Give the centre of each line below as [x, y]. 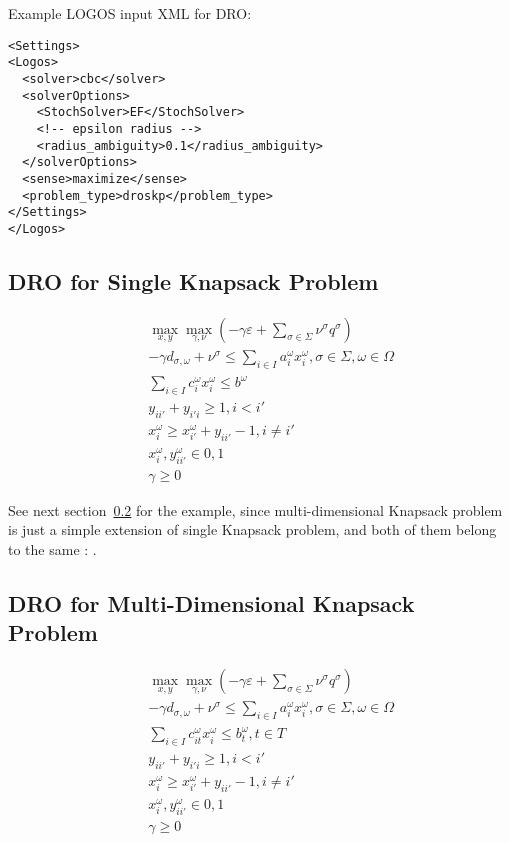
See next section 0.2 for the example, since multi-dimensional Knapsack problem [255, 509]
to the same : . [52, 548]
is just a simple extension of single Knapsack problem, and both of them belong [252, 529]
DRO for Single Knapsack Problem [193, 280]
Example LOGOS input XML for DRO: [130, 13]
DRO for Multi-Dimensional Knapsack [211, 602]
